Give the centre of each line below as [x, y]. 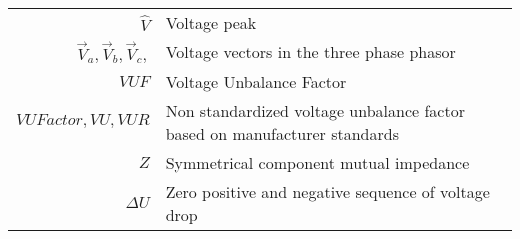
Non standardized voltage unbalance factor [315, 110]
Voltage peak [211, 22]
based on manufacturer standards [282, 133]
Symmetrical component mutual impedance [317, 162]
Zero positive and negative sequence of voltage [327, 191]
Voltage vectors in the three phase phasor [310, 52]
